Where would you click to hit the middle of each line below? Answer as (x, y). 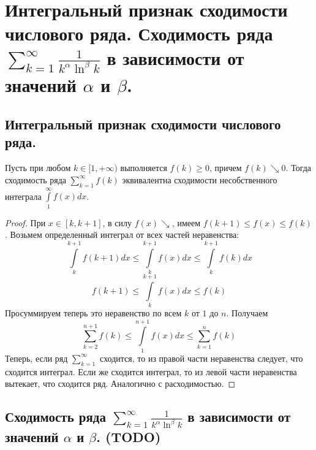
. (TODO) (129, 437)
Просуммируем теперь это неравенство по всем (93, 313)
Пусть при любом (38, 168)
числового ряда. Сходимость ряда (139, 33)
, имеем (186, 222)
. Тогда (299, 168)
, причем (225, 168)
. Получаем (247, 313)
